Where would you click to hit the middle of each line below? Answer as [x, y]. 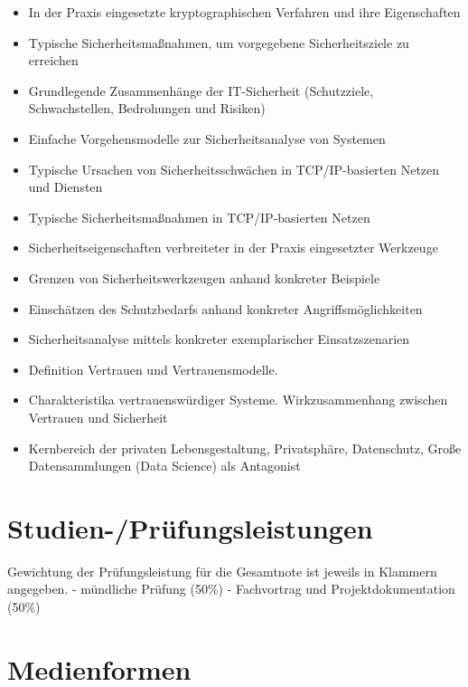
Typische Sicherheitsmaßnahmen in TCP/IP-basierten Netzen [199, 217]
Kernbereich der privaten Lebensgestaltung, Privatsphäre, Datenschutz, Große [245, 448]
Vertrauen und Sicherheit [98, 417]
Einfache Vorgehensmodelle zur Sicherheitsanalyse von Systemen [207, 138]
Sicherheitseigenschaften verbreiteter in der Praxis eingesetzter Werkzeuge [233, 248]
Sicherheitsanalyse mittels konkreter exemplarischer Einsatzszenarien [219, 339]
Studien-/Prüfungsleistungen [190, 527]
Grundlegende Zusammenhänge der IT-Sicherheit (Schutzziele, [201, 90]
